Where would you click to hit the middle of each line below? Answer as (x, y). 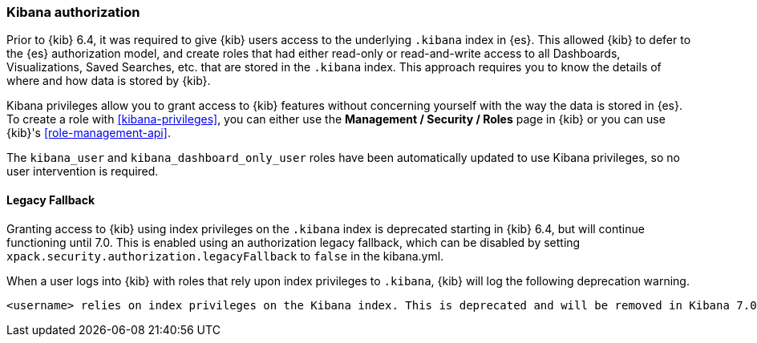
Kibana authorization (73, 12)
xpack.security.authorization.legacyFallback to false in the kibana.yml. (225, 256)
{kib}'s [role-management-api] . (89, 133)
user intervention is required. (83, 171)
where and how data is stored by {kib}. (109, 81)
